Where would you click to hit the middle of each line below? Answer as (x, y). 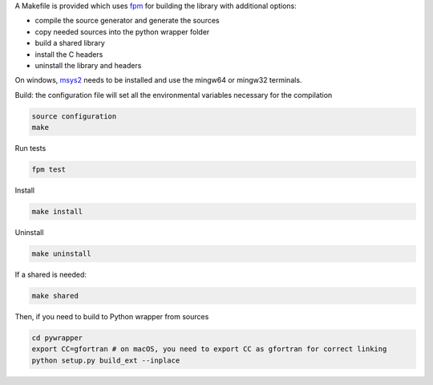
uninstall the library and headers (88, 65)
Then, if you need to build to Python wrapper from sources (112, 316)
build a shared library (70, 43)
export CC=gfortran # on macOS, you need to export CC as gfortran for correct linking (209, 349)
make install (57, 212)
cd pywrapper (57, 338)
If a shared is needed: (51, 274)
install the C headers (69, 54)
